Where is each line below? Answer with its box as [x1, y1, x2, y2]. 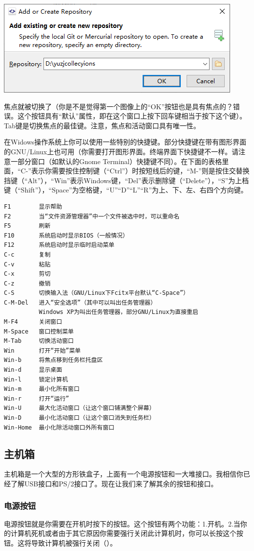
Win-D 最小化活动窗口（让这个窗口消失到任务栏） [4, 414, 155, 421]
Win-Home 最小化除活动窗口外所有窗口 [4, 424, 115, 431]
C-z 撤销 [4, 280, 51, 287]
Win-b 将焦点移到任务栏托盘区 [4, 357, 103, 364]
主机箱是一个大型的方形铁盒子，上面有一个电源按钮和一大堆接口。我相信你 [4, 469, 243, 479]
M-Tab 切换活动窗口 [4, 337, 74, 345]
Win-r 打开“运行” [4, 395, 69, 402]
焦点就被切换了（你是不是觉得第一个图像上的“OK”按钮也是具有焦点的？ [4, 101, 233, 111]
